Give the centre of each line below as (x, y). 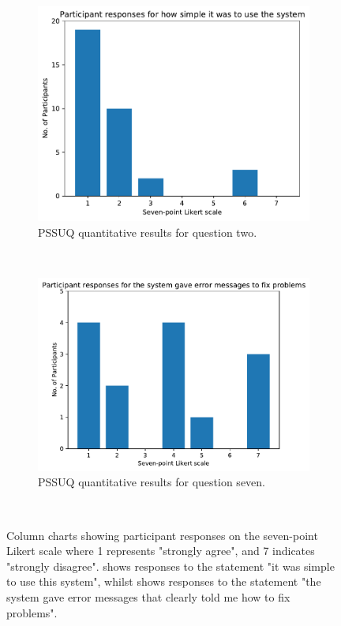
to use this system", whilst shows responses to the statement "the (164, 581)
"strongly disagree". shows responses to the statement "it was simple (170, 566)
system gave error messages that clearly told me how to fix (148, 596)
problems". (32, 612)
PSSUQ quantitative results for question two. (148, 232)
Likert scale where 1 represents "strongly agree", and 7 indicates (161, 551)
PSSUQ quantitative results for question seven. (152, 482)
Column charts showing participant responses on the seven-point (162, 535)
